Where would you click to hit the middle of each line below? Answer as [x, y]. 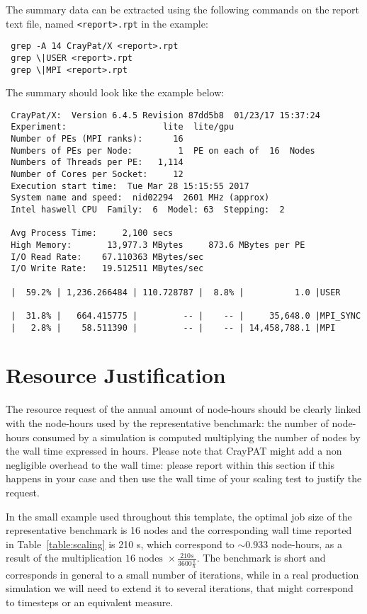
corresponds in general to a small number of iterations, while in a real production [182, 574]
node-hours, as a [307, 544]
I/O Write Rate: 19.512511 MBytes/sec [107, 269]
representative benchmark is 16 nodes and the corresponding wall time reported [179, 530]
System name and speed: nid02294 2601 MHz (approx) [140, 198]
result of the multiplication [64, 558]
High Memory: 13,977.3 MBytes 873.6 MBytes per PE [158, 245]
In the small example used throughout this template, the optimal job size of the [179, 516]
